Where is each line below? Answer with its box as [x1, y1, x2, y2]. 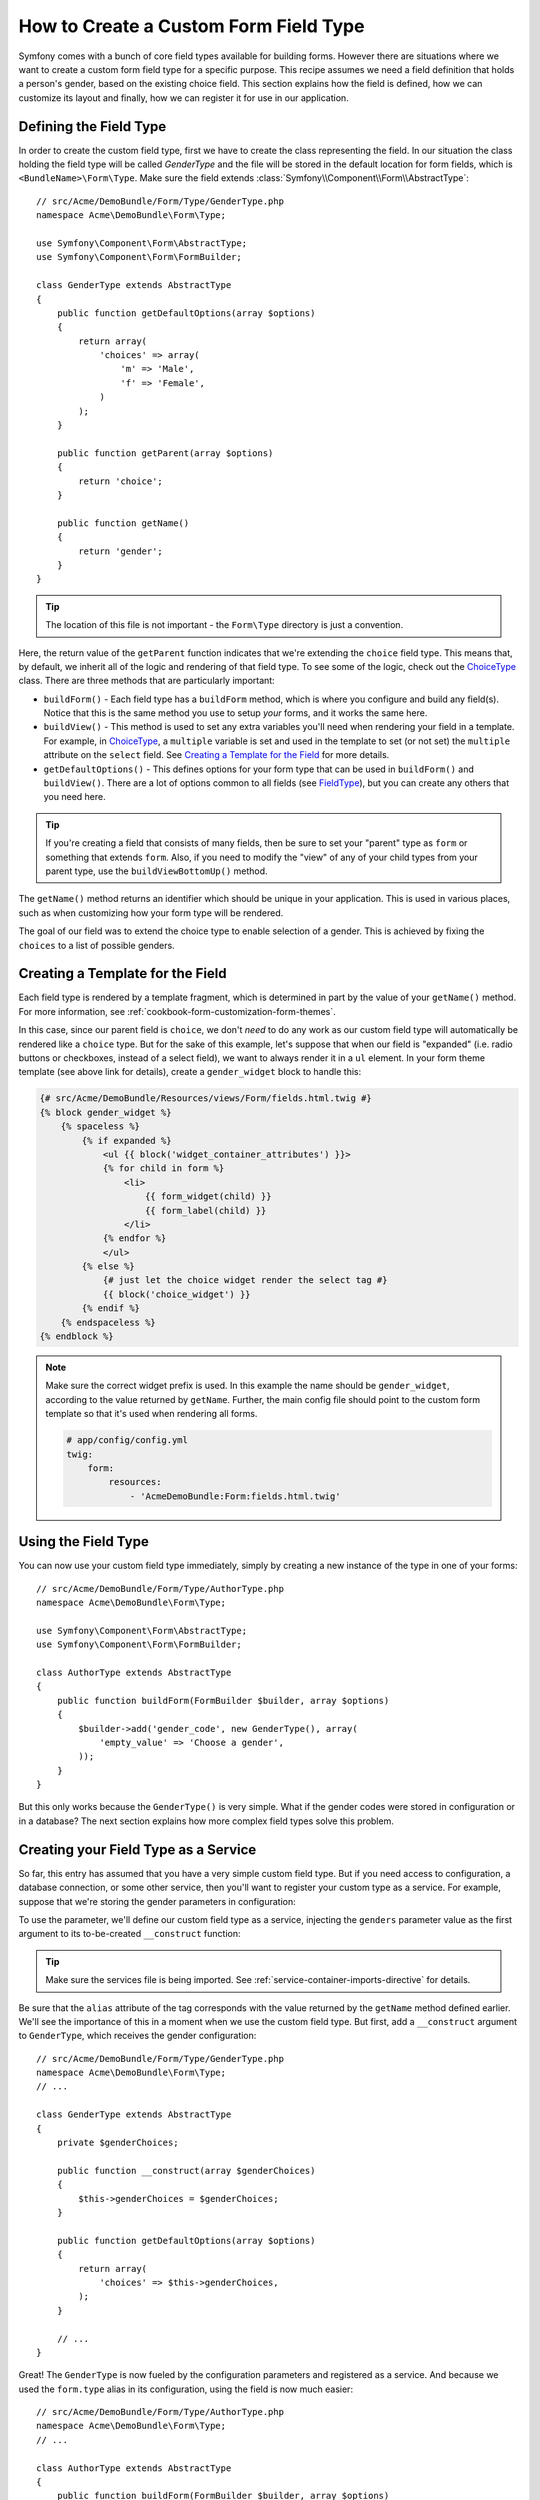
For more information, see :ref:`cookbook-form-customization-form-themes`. [18, 1005, 337, 1017]
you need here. [43, 791, 106, 803]
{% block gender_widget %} [39, 1106, 172, 1118]
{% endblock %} [39, 1331, 114, 1342]
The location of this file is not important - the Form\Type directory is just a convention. [45, 619, 404, 631]
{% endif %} [81, 1303, 140, 1314]
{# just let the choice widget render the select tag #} [102, 1275, 388, 1286]
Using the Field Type [18, 1533, 149, 1550]
